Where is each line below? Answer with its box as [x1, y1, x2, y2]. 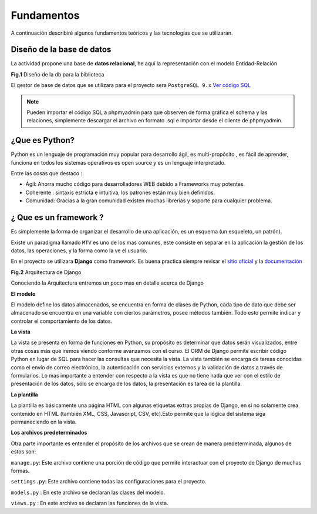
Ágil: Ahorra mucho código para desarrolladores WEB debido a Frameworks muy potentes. [25, 181, 245, 188]
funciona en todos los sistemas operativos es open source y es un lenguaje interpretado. [11, 159, 226, 166]
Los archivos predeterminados [11, 429, 87, 436]
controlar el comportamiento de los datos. [11, 318, 113, 325]
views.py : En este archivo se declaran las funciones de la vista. [11, 500, 168, 507]
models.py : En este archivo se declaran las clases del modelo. [11, 489, 166, 496]
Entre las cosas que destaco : [11, 170, 82, 177]
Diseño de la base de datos [11, 45, 112, 55]
